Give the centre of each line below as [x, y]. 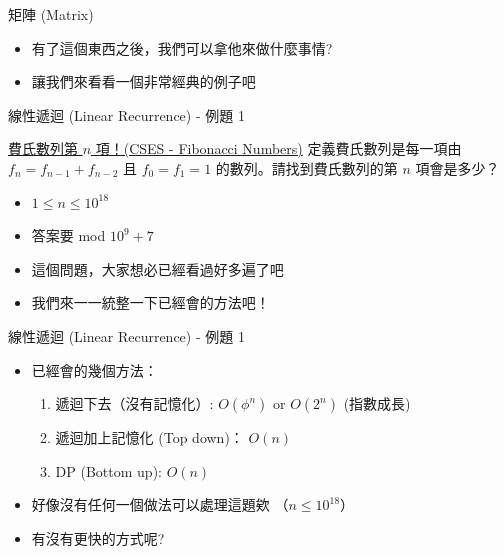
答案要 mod [68, 235]
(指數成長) [377, 403]
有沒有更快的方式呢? [98, 537]
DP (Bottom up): [108, 470]
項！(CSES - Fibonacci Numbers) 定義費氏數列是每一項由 [278, 148]
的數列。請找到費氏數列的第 [306, 167]
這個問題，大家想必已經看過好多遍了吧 [157, 268]
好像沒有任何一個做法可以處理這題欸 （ [160, 504]
